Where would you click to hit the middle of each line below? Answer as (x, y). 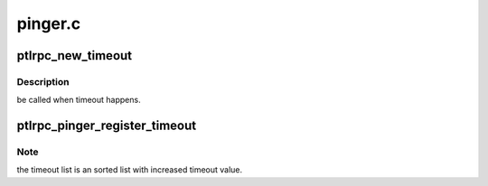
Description (43, 81)
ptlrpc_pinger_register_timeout (107, 126)
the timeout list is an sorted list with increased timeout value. (130, 170)
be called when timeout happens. (79, 100)
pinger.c (49, 23)
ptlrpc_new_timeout (75, 56)
